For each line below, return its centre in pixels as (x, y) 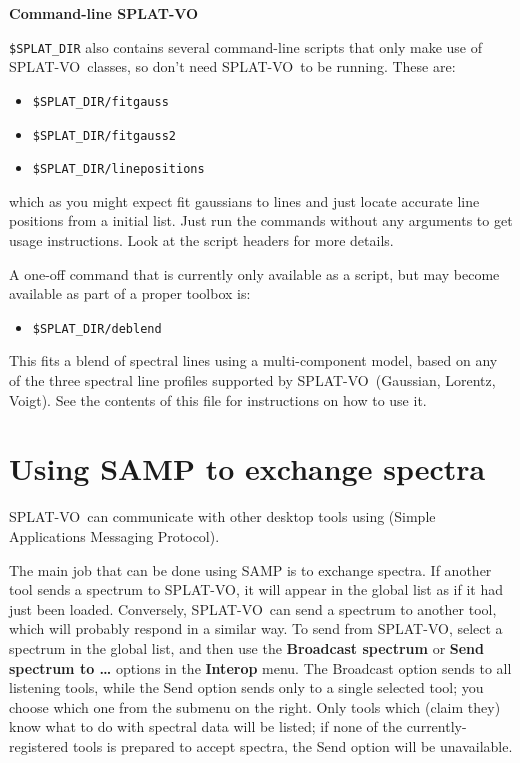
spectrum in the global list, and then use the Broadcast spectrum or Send (246, 647)
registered (39, 745)
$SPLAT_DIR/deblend (97, 328)
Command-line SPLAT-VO (104, 13)
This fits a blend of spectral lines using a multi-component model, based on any (253, 360)
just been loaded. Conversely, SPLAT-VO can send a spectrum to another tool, (253, 608)
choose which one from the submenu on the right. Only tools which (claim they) (255, 706)
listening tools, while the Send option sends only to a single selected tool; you (246, 687)
